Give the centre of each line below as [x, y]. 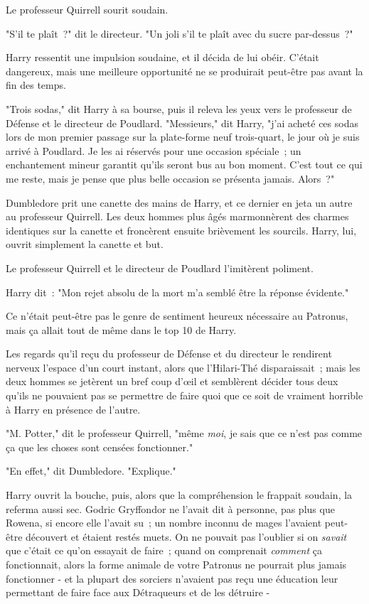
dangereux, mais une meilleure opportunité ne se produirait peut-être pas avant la [184, 71]
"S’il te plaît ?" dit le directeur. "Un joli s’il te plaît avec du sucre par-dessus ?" [180, 33]
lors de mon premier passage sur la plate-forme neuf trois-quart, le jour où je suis [183, 137]
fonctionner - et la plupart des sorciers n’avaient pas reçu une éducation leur [172, 578]
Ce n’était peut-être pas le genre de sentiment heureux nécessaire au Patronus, [177, 316]
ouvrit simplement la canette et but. [85, 244]
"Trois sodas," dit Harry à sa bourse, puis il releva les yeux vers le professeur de [179, 108]
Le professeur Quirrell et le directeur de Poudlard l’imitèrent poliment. [160, 268]
